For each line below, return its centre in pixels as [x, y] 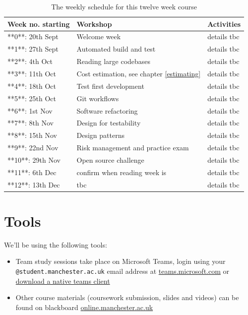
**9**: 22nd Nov [33, 148]
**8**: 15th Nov [32, 135]
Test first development [110, 86]
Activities [224, 24]
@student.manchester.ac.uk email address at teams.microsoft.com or [123, 271]
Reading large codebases [114, 61]
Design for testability [109, 123]
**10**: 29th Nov [34, 159]
